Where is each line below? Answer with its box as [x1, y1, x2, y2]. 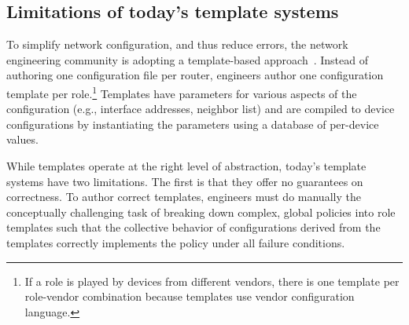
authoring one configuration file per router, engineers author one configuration [6, 67, 384, 83]
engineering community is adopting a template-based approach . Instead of [6, 51, 368, 68]
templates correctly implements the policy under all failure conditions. [6, 234, 345, 250]
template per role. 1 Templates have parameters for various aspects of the [6, 82, 357, 101]
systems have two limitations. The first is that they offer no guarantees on [6, 173, 363, 189]
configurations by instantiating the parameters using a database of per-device [6, 115, 379, 132]
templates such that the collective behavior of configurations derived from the [6, 219, 381, 236]
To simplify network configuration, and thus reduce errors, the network [6, 36, 348, 53]
